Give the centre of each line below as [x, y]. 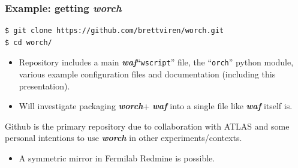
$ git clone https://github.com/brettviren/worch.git [115, 31]
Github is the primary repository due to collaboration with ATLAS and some [147, 126]
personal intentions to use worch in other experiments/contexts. [124, 138]
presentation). [44, 85]
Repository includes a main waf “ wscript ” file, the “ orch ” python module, [156, 62]
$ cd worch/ [28, 42]
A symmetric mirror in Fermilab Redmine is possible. [117, 158]
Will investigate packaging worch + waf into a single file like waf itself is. [156, 106]
